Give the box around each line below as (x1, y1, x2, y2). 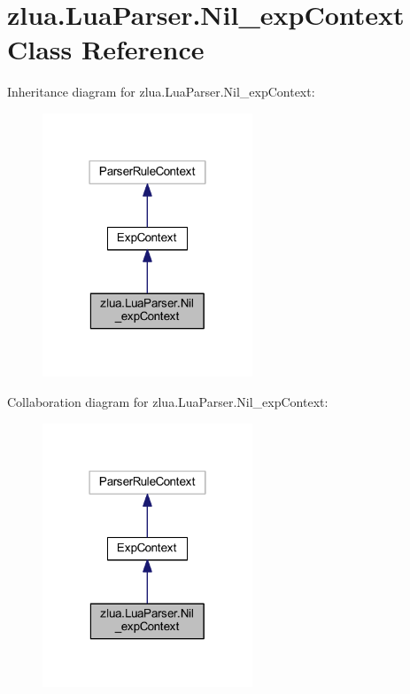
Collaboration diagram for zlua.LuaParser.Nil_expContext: (7, 392, 329, 410)
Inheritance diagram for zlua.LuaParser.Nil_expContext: (7, 82, 315, 101)
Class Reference (7, 31, 205, 67)
